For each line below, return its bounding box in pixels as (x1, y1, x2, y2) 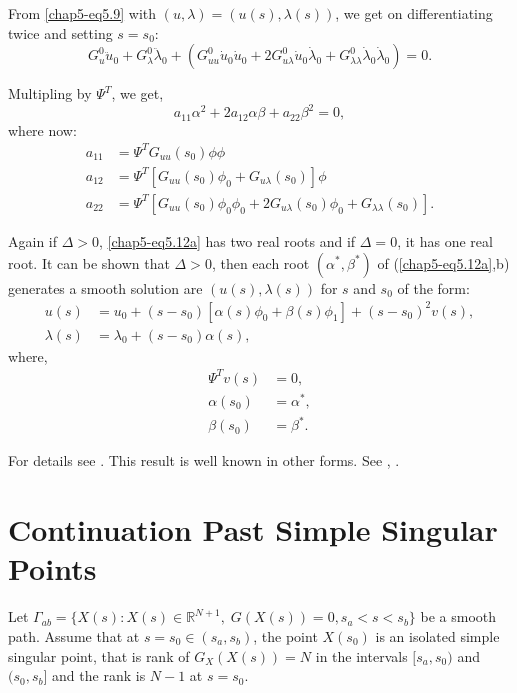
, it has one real (397, 230, 493, 251)
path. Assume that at (8, 625, 140, 646)
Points (8, 548, 97, 589)
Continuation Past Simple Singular (8, 509, 498, 550)
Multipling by (8, 83, 92, 104)
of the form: (397, 277, 470, 298)
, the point (253, 625, 318, 646)
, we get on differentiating (335, 3, 493, 23)
